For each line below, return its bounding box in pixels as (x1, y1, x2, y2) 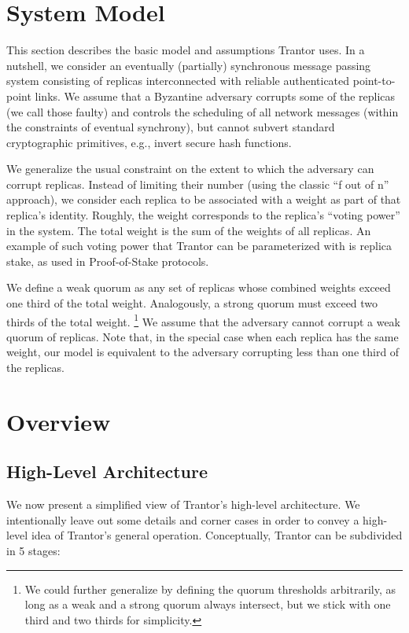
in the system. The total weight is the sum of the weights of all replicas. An (6, 222, 371, 238)
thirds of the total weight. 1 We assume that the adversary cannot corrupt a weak (6, 311, 401, 329)
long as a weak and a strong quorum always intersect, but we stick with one (24, 596, 391, 613)
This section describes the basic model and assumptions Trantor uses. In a (6, 42, 365, 58)
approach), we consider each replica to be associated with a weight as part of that (6, 191, 401, 208)
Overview (6, 405, 111, 437)
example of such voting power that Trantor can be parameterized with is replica (6, 237, 392, 254)
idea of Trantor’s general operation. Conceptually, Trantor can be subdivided (31, 527, 403, 543)
